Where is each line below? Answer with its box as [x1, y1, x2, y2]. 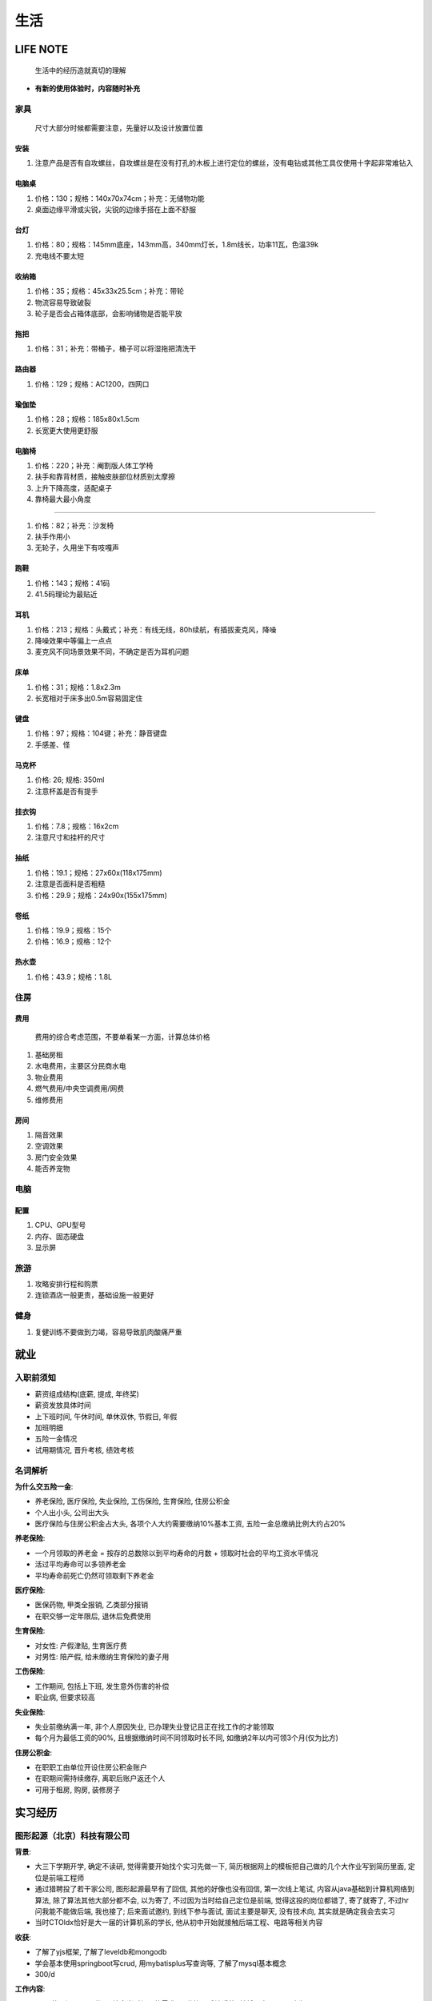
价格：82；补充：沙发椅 [34, 520, 114, 530]
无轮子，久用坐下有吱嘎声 [34, 543, 119, 552]
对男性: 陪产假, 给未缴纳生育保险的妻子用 [34, 1651, 170, 1661]
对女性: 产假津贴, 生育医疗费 [34, 1641, 127, 1650]
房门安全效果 [34, 1153, 78, 1162]
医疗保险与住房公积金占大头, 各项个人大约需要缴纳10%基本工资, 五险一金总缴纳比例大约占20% [34, 1519, 346, 1529]
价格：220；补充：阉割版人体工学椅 [34, 460, 154, 470]
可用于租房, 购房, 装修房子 [34, 1785, 120, 1794]
